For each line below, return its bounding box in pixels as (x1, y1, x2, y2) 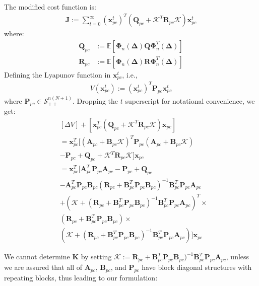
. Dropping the (72, 95, 118, 106)
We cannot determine (4, 251, 70, 262)
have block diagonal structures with (142, 262, 252, 272)
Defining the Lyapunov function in (4, 69, 111, 80)
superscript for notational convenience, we (125, 95, 255, 106)
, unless (226, 251, 249, 262)
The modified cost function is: (4, 2, 96, 12)
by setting (81, 251, 112, 262)
